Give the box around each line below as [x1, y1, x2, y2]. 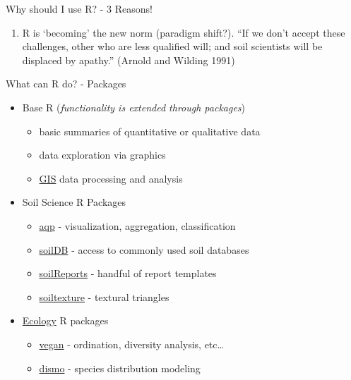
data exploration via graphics [39, 147, 166, 162]
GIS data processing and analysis [39, 171, 183, 185]
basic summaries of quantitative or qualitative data [39, 123, 261, 138]
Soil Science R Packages [22, 195, 126, 209]
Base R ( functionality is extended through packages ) [22, 99, 246, 114]
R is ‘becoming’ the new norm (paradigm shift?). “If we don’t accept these [22, 25, 345, 39]
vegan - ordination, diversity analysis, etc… [39, 336, 224, 351]
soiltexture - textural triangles [39, 289, 169, 304]
